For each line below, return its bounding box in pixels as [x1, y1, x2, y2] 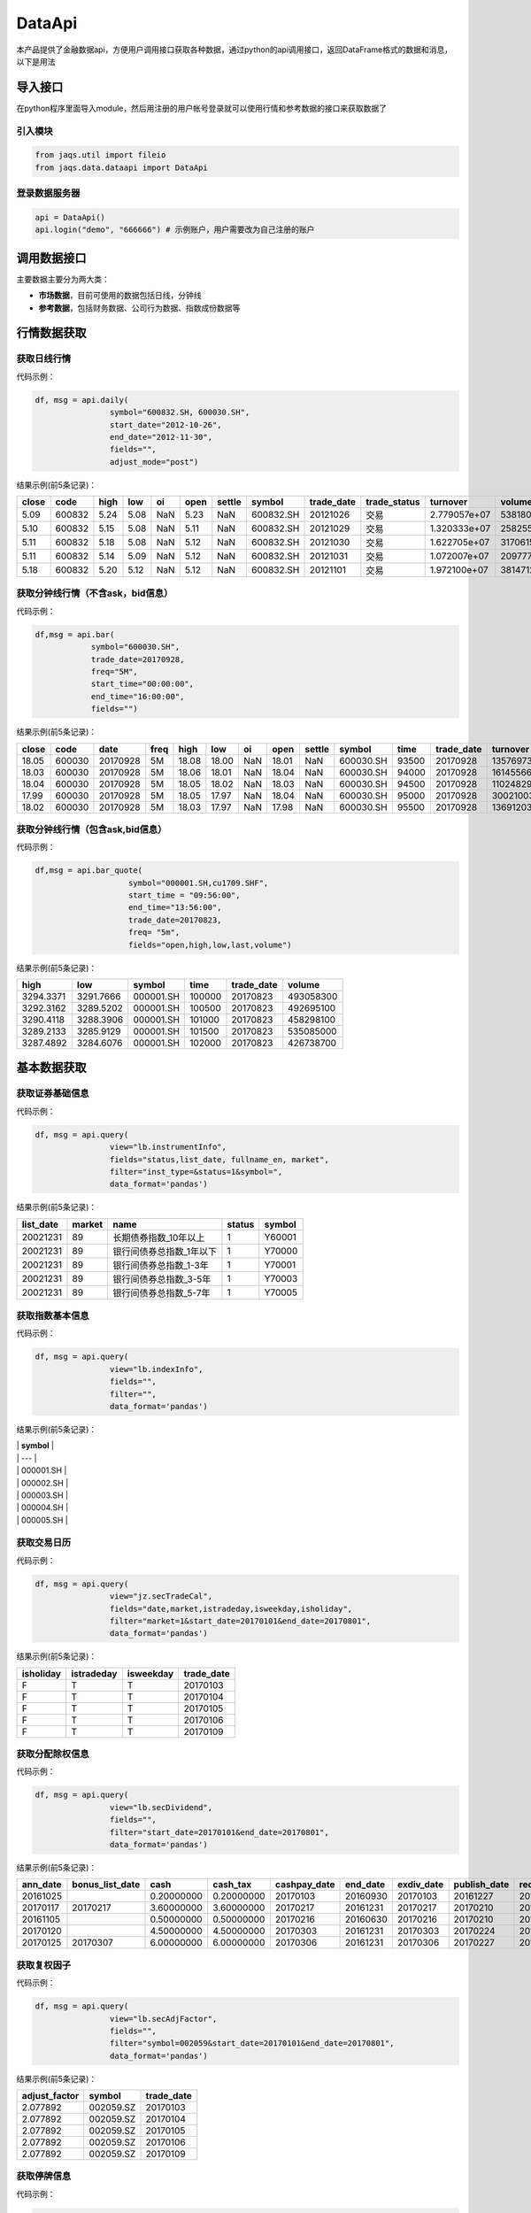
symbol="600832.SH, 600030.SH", [109, 407, 250, 418]
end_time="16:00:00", [90, 691, 185, 701]
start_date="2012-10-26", [109, 420, 222, 429]
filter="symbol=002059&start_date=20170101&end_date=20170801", [109, 2039, 395, 2048]
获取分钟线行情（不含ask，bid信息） [16, 587, 173, 599]
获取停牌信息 [16, 2170, 72, 2182]
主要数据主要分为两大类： [16, 274, 110, 284]
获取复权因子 [16, 1959, 72, 1971]
